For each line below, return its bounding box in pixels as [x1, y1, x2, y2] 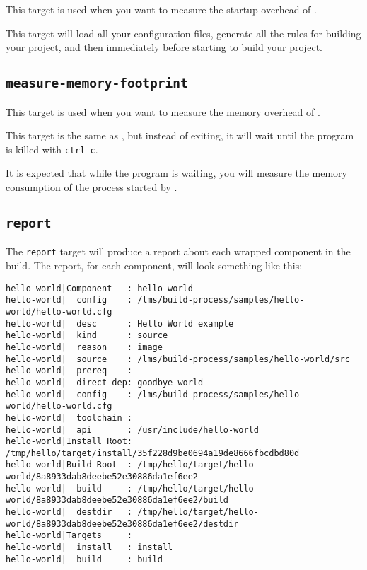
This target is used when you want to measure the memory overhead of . [6, 104, 320, 119]
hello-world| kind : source [6, 330, 168, 341]
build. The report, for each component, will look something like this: [6, 258, 303, 273]
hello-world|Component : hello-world [6, 283, 193, 293]
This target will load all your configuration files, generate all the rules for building [6, 25, 361, 40]
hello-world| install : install [6, 542, 173, 553]
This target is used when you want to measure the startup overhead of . [6, 2, 317, 16]
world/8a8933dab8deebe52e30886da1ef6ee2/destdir [6, 518, 239, 529]
